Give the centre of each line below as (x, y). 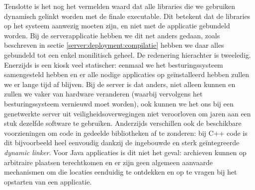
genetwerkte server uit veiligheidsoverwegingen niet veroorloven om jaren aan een (127, 113)
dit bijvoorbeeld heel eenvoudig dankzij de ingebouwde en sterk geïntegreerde (122, 142)
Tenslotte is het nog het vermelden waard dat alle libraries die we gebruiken (120, 6)
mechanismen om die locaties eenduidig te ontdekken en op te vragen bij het (121, 172)
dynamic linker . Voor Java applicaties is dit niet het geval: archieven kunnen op (125, 152)
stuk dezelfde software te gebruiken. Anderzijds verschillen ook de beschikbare (123, 123)
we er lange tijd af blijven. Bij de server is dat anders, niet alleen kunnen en (120, 84)
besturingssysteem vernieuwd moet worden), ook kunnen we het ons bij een (119, 103)
